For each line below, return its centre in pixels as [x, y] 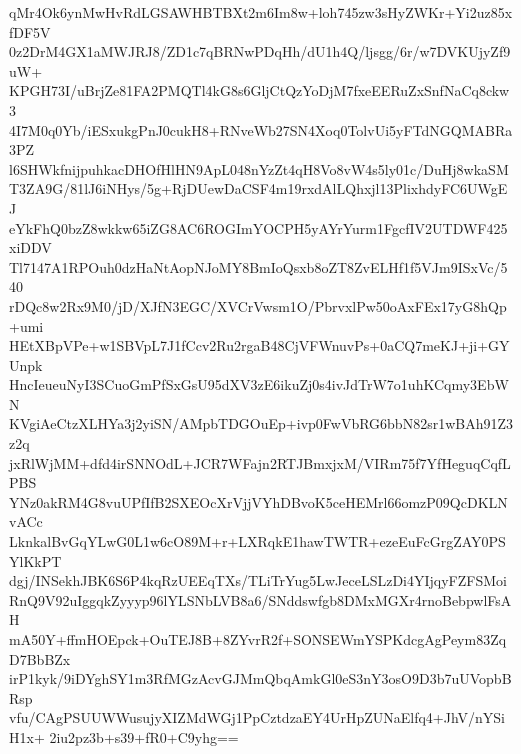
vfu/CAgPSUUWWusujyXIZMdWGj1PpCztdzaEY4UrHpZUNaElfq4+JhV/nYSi [257, 717]
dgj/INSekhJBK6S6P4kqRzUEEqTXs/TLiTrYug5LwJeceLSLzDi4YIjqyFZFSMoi [258, 580]
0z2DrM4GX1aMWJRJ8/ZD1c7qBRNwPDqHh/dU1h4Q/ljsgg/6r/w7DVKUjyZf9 [260, 51]
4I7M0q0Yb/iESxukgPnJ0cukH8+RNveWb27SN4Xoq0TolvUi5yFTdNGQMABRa [261, 129]
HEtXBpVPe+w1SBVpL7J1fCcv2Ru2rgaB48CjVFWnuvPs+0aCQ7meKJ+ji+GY [259, 345]
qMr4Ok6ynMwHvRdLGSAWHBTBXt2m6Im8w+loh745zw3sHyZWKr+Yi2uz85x [261, 12]
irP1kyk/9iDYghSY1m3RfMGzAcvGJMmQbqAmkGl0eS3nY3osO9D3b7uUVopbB [260, 678]
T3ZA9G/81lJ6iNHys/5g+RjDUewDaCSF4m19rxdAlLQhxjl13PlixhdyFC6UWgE [258, 188]
